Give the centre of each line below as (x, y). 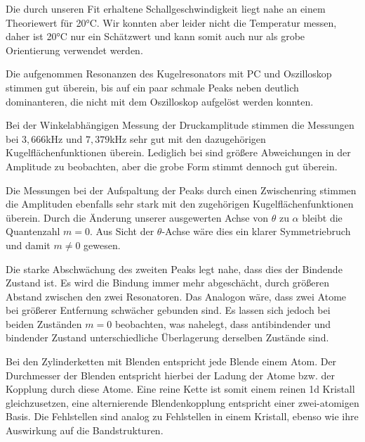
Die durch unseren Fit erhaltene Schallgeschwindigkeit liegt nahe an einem (166, 8)
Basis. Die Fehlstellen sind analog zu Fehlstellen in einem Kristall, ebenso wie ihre (182, 416)
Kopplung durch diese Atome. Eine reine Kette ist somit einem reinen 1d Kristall (180, 389)
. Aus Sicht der (122, 231)
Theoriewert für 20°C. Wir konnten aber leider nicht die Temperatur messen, (171, 22)
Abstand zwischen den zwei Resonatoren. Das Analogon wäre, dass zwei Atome (176, 296)
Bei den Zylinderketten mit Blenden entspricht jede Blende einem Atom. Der (171, 361)
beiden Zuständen (44, 323)
